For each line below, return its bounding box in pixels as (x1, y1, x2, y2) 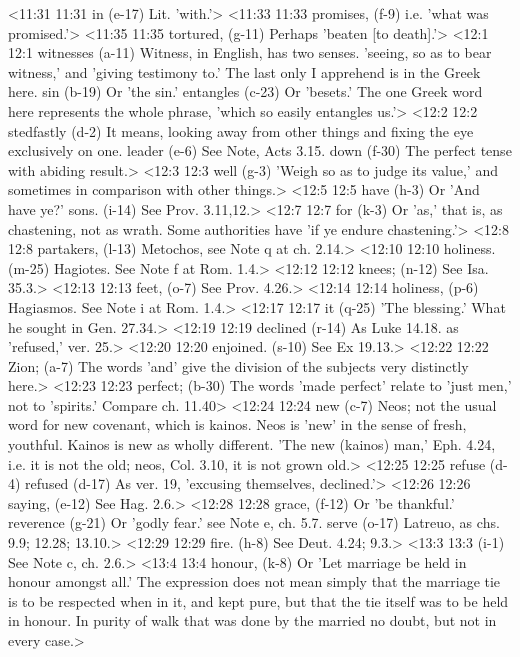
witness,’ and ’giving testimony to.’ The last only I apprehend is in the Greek (8, 61, 481, 82)
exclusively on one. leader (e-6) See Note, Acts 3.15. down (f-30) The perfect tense (8, 140, 512, 161)
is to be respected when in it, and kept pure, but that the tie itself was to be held (8, 590, 509, 611)
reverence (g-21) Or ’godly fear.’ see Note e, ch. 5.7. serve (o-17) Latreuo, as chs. (8, 512, 500, 533)
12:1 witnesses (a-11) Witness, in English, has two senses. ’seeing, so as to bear (8, 42, 492, 63)
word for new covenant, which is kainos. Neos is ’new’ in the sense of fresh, (8, 414, 467, 435)
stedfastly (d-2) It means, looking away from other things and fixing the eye (8, 120, 474, 141)
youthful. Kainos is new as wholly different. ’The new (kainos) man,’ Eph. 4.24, (8, 434, 496, 455)
